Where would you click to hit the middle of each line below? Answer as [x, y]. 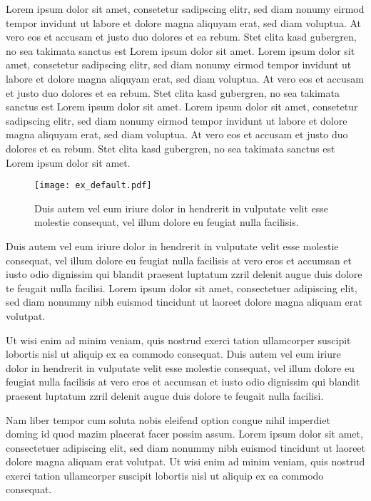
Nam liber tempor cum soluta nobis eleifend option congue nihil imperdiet [168, 419]
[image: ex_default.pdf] [93, 186]
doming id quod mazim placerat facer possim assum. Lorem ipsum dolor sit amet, [184, 434]
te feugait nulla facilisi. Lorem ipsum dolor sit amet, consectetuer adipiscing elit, [182, 288]
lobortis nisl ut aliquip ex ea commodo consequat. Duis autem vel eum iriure [173, 354]
